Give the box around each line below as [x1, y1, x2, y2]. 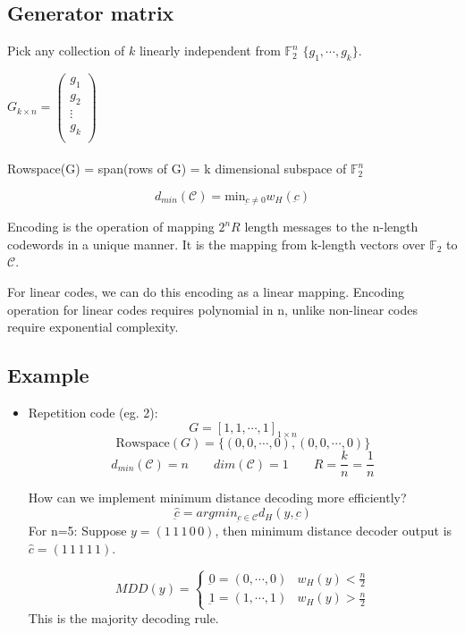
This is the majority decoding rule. [28, 608, 219, 627]
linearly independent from [139, 41, 281, 60]
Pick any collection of [7, 41, 125, 60]
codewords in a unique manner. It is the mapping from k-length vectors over [7, 234, 426, 253]
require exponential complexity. [7, 317, 179, 336]
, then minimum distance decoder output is [215, 521, 452, 540]
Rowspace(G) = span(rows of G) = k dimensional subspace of [7, 159, 347, 178]
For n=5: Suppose [28, 521, 127, 540]
